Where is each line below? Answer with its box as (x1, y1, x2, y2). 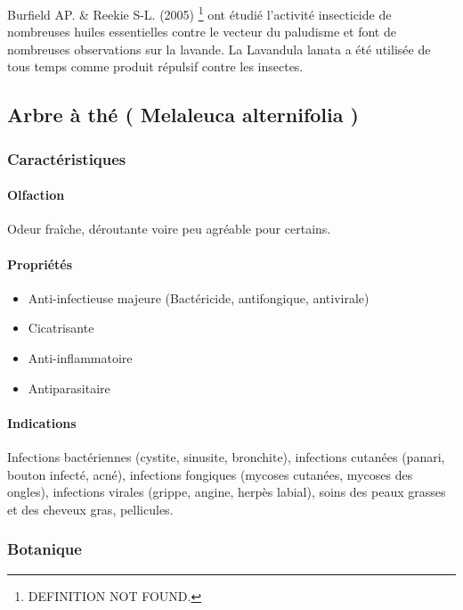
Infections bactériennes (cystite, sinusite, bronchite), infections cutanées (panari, (7, 448, 445, 466)
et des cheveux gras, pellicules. (7, 499, 174, 518)
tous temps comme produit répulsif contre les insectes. (7, 57, 304, 76)
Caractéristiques (7, 147, 126, 169)
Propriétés (7, 254, 73, 273)
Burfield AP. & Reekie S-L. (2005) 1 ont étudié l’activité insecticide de (7, 3, 392, 23)
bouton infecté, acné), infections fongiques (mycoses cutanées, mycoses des (7, 465, 413, 483)
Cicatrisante (28, 318, 94, 337)
